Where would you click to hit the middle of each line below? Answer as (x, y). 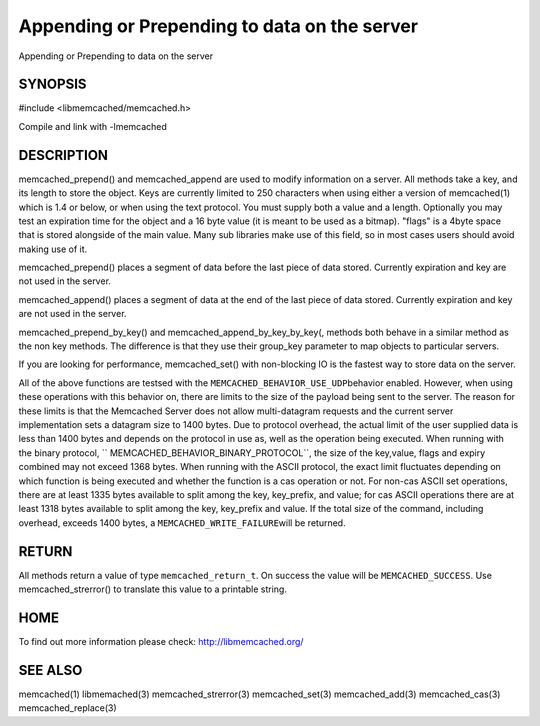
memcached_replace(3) (67, 708)
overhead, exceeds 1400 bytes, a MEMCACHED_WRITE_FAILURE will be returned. (182, 522)
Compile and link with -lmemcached (92, 126)
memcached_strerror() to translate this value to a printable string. (152, 589)
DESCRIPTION (63, 155)
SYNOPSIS (52, 84)
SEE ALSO (50, 670)
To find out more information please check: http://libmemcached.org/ (161, 641)
